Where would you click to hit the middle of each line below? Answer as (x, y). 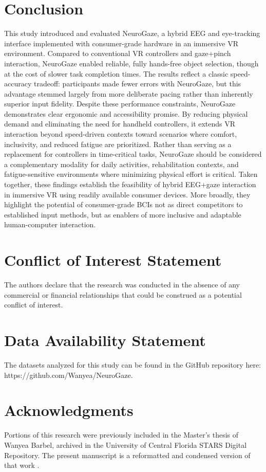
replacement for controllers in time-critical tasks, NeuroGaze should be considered (133, 154)
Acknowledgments (69, 410)
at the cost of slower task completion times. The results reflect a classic (116, 73)
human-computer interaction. (50, 224)
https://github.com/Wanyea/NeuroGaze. (69, 375)
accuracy (18, 84)
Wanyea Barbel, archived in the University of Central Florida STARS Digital (126, 444)
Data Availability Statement (105, 340)
